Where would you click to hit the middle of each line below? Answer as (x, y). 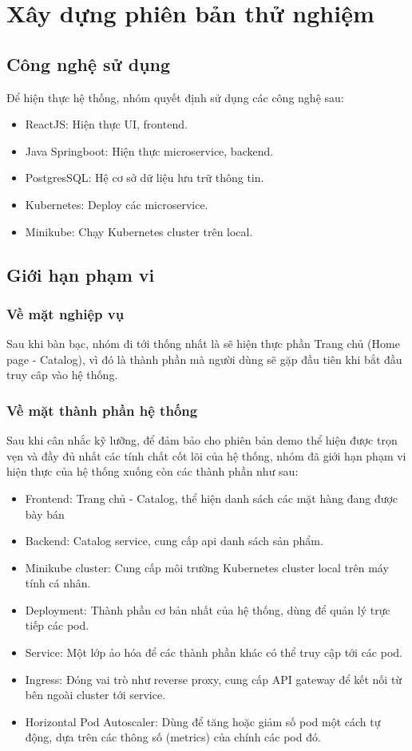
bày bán (45, 514)
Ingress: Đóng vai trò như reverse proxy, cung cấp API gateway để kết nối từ (214, 679)
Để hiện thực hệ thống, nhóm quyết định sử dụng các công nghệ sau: (175, 97)
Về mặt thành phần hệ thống (102, 410)
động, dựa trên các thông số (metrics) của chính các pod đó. (173, 737)
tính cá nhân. (58, 583)
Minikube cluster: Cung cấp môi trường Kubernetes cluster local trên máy (207, 567)
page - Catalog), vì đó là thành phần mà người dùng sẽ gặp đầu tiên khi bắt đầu (204, 359)
